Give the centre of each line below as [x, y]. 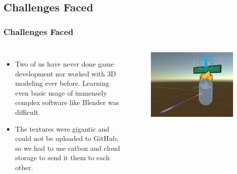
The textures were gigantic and [62, 128]
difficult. [28, 112]
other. [24, 167]
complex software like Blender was [67, 102]
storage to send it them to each [62, 157]
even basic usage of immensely [61, 92]
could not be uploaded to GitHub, [67, 138]
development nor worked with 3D [66, 73]
